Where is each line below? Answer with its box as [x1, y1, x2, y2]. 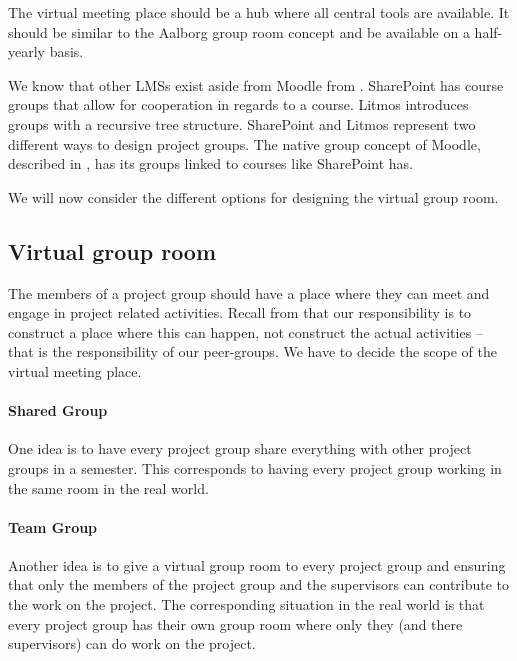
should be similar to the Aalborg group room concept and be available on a [8, 21, 470, 42]
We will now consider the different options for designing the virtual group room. [8, 186, 499, 207]
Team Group [8, 516, 98, 537]
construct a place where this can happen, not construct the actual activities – [8, 321, 483, 342]
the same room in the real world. [8, 477, 209, 498]
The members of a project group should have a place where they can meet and [8, 282, 490, 303]
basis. [49, 41, 84, 62]
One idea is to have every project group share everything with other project [8, 438, 472, 459]
